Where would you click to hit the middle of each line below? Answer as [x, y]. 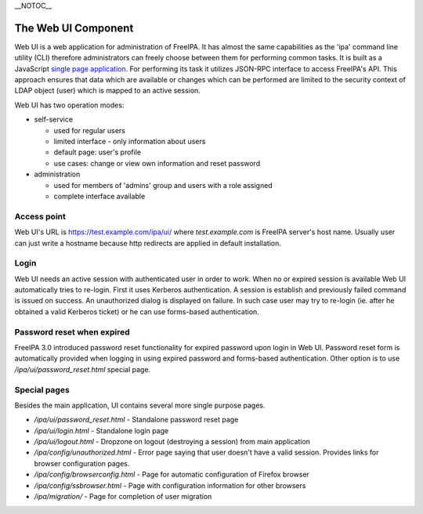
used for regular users [89, 130]
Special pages [42, 389]
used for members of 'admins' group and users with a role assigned [163, 185]
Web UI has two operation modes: [69, 105]
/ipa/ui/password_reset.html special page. [83, 369]
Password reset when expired [72, 331]
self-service [54, 119]
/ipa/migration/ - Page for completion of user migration [123, 497]
